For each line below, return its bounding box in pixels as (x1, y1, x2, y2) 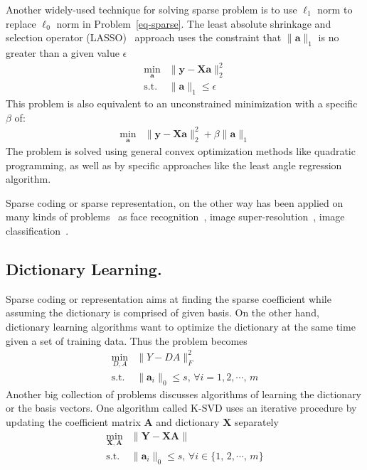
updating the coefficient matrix (6, 415, 141, 429)
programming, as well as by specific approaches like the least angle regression (6, 157, 342, 172)
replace (6, 16, 36, 31)
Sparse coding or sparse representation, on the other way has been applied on (6, 195, 344, 210)
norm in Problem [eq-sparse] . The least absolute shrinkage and (56, 16, 331, 31)
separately (234, 415, 279, 429)
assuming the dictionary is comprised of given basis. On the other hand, (6, 305, 319, 320)
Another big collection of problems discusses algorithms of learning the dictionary (6, 386, 362, 401)
